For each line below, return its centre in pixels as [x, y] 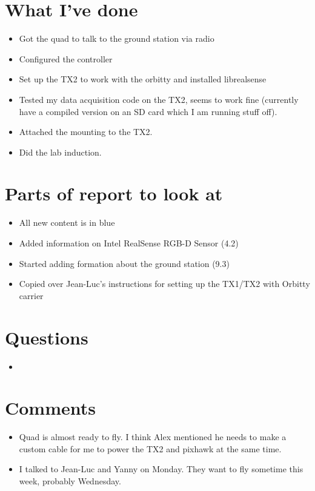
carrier [31, 295]
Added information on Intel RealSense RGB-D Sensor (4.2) [129, 243]
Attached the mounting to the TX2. [86, 132]
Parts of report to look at [114, 193]
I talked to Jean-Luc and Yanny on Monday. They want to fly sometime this [161, 469]
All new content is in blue [67, 222]
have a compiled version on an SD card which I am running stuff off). [148, 111]
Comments [50, 408]
